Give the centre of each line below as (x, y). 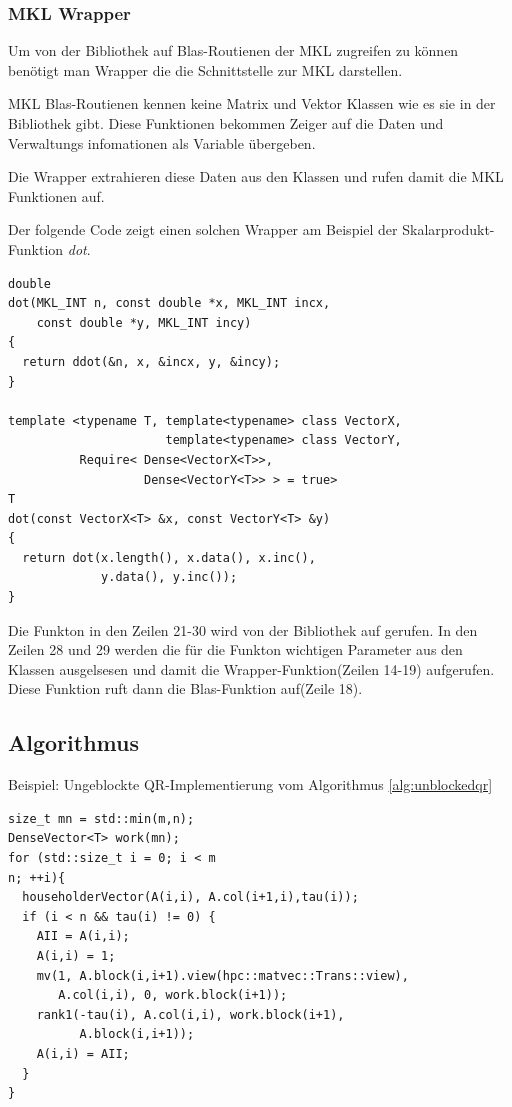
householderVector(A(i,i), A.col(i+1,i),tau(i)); (190, 897)
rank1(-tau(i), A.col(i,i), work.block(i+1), (190, 1014)
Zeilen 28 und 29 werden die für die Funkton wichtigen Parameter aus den (235, 649)
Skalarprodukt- (448, 229)
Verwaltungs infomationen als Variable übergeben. (162, 142)
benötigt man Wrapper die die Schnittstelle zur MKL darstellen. (205, 69)
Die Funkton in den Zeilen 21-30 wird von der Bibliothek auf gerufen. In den (243, 629)
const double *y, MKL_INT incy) (144, 322)
